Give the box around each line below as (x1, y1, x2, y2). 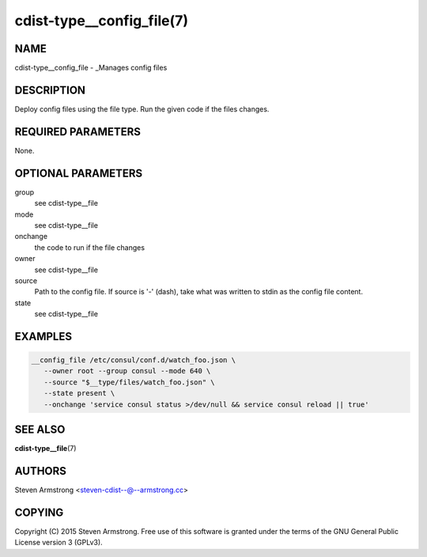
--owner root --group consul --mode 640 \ (43, 366, 211, 376)
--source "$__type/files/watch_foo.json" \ (43, 377, 215, 387)
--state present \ (43, 388, 115, 398)
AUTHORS (14, 464, 67, 478)
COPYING (14, 506, 64, 519)
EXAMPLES (14, 329, 73, 343)
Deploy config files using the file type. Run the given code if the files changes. (14, 104, 270, 114)
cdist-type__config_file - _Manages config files (14, 63, 168, 73)
